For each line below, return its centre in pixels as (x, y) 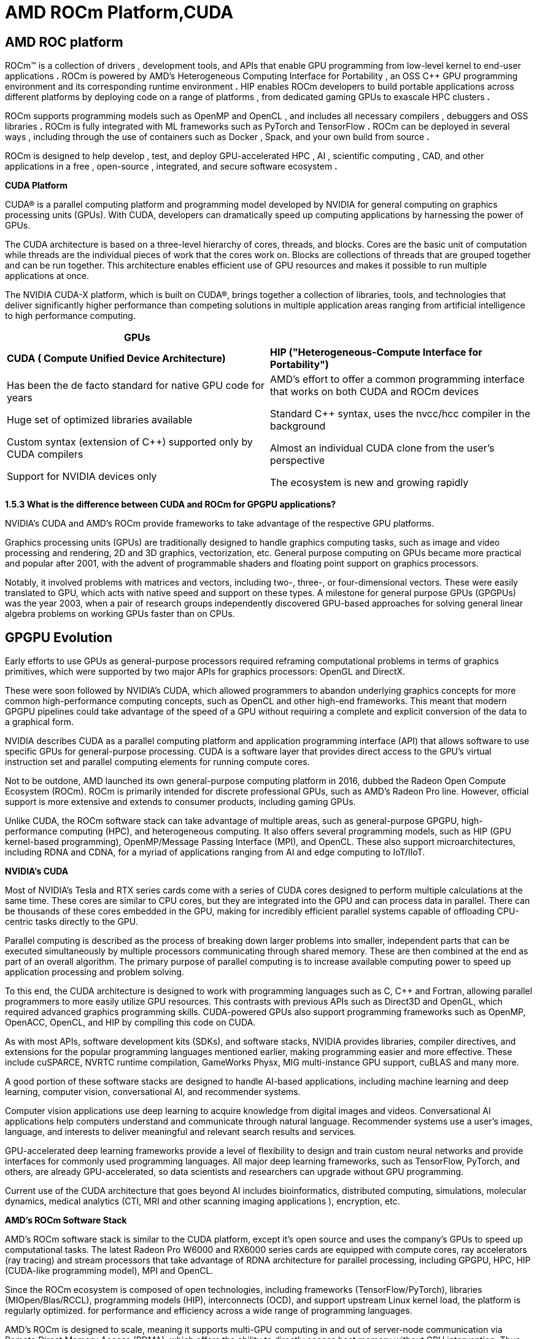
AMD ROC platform (64, 42)
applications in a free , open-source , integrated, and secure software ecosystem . (171, 167)
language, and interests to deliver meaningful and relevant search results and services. (181, 1132)
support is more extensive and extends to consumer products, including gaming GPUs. (180, 802)
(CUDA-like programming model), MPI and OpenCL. (109, 1271)
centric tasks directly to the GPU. (71, 922)
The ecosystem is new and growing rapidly (369, 483)
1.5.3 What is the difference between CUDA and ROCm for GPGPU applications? (171, 505)
